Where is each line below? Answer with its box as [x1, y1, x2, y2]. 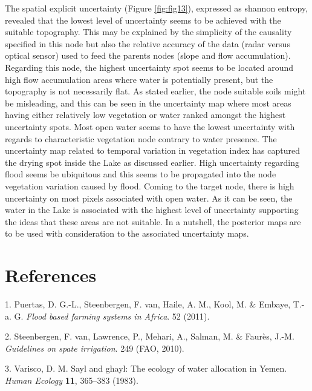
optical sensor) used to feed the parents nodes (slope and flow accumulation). [5, 49, 291, 62]
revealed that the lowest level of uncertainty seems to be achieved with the [5, 13, 281, 26]
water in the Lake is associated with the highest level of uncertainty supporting [5, 203, 299, 216]
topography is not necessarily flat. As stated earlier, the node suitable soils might [5, 85, 306, 97]
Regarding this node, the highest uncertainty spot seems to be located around [5, 61, 294, 73]
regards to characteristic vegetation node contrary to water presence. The [5, 132, 277, 145]
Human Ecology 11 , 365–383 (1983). [5, 373, 138, 386]
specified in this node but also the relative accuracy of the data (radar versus [5, 37, 290, 50]
